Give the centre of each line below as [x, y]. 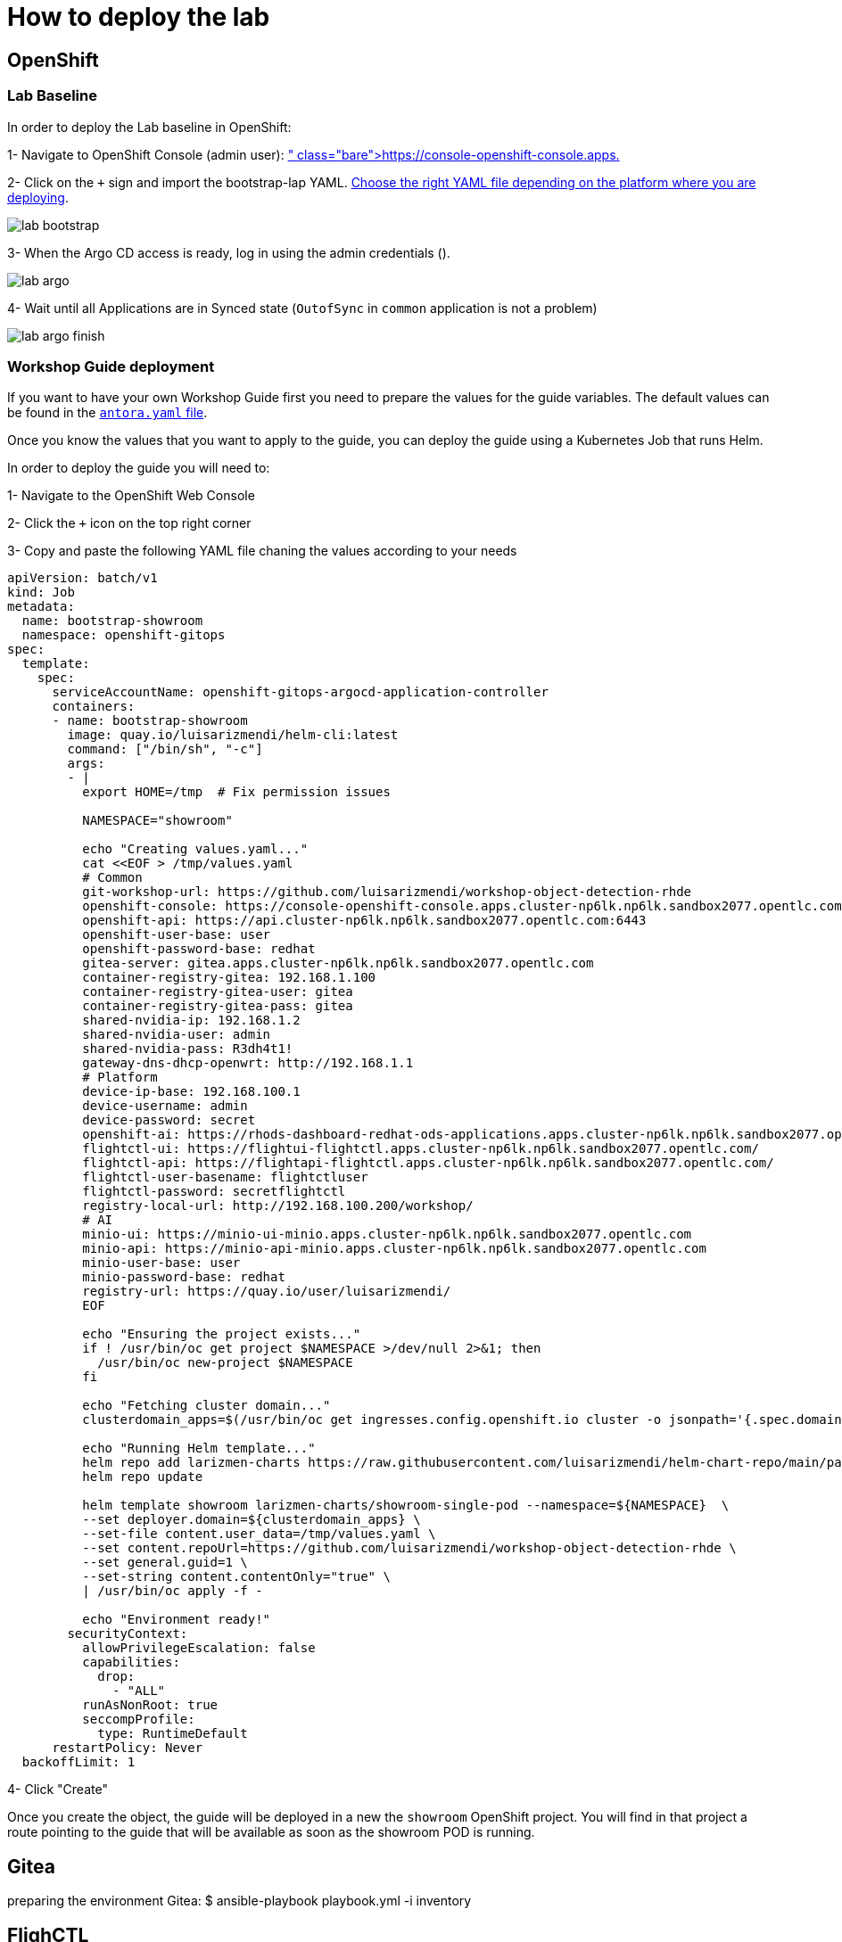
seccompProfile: [139, 1720]
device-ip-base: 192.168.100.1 [191, 1092]
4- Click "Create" [58, 1790]
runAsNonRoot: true [150, 1705]
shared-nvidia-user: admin [177, 1035]
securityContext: [128, 1634]
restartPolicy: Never [128, 1748]
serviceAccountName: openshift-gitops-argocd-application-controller [300, 692]
